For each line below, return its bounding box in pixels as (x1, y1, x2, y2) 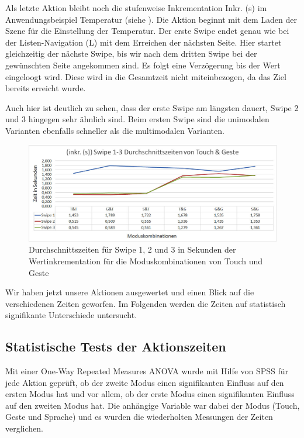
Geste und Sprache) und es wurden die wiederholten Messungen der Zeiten (5, 411, 273, 423)
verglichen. (5, 422, 43, 434)
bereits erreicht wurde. (5, 82, 86, 94)
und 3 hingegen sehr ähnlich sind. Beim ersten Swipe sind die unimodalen (5, 113, 270, 125)
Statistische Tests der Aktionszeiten (5, 337, 226, 356)
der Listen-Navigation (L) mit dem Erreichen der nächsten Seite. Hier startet (5, 36, 282, 48)
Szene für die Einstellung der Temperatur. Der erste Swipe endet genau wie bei (5, 25, 289, 37)
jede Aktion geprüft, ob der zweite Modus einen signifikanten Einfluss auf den (5, 376, 284, 388)
